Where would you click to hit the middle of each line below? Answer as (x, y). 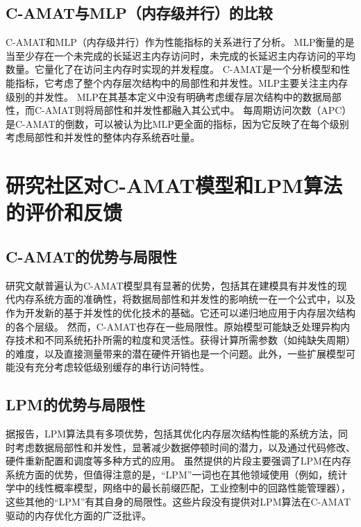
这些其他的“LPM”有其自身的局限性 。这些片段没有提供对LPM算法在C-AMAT (178, 502)
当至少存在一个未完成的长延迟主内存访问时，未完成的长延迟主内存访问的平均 (180, 55)
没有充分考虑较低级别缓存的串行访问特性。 (112, 367)
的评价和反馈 (64, 212)
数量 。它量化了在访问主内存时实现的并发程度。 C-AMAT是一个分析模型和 (173, 69)
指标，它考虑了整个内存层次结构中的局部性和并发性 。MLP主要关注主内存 (182, 82)
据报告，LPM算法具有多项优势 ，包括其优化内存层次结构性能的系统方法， (172, 434)
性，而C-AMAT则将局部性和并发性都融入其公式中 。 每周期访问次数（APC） (179, 110)
